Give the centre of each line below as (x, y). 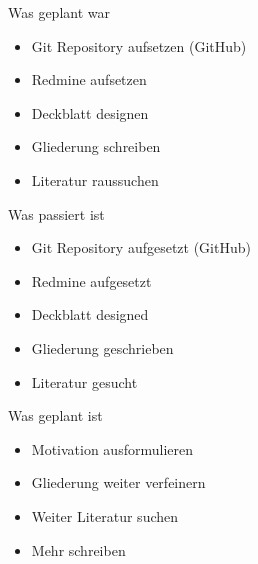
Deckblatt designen (90, 112)
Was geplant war (59, 12)
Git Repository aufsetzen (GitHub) (139, 45)
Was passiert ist (56, 213)
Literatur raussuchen (95, 179)
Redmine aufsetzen (89, 79)
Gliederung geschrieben (102, 347)
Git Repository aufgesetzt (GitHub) (141, 247)
